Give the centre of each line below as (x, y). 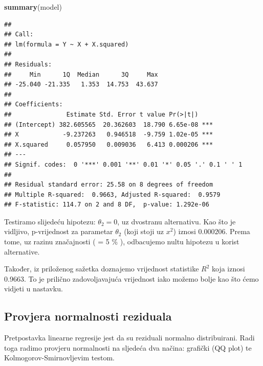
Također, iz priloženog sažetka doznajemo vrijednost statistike (102, 269)
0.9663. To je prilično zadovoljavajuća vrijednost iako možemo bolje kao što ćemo (131, 278)
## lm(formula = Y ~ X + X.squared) (67, 44)
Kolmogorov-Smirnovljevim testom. (59, 358)
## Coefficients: (34, 105)
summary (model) (33, 7)
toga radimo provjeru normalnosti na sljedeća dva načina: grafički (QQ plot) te (128, 347)
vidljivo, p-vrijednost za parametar (59, 231)
